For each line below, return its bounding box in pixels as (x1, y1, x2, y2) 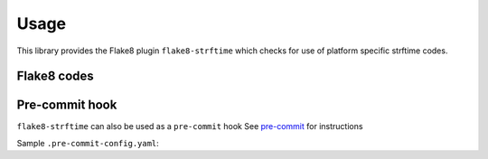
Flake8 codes (16, 69, 94, 84)
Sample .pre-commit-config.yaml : (16, 137, 160, 148)
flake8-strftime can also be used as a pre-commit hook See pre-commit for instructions (16, 121, 363, 132)
